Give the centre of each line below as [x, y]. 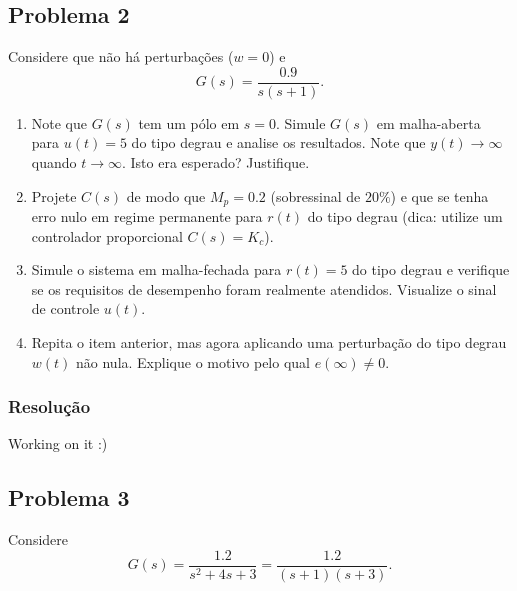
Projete [54, 195]
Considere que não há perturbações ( [121, 56]
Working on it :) [58, 443]
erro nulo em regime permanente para [147, 216]
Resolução [49, 406]
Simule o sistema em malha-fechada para [156, 269]
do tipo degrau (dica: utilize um [405, 216]
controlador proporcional [107, 235]
